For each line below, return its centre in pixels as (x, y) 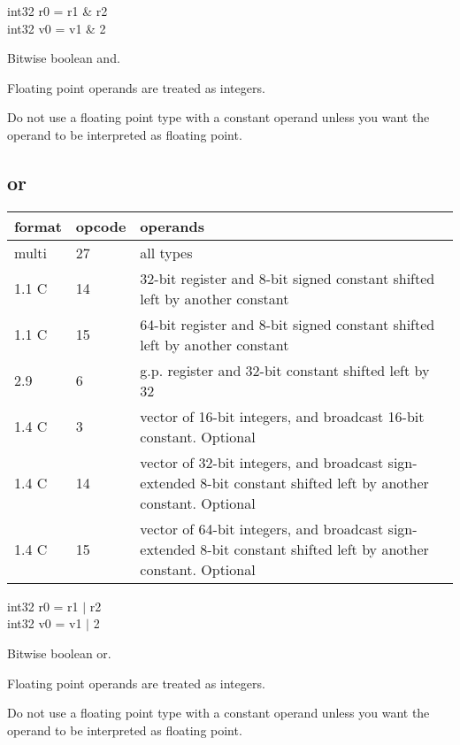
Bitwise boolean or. (59, 653)
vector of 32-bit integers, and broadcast (262, 462)
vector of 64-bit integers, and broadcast (262, 528)
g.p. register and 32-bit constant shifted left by (285, 370)
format (38, 226)
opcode (101, 226)
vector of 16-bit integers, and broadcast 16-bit (282, 416)
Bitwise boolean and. (64, 58)
